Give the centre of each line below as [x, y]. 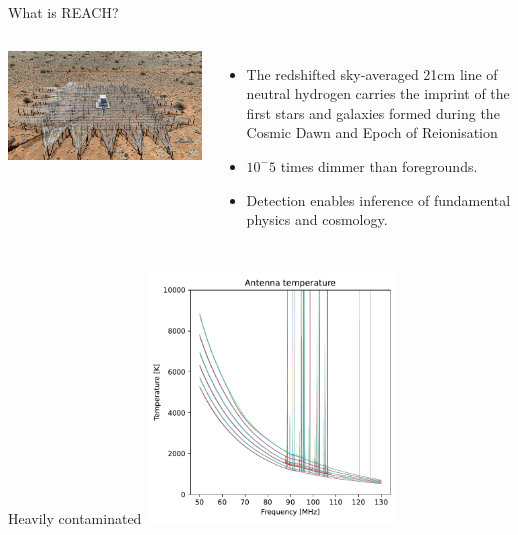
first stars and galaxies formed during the [373, 112]
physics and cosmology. [317, 219]
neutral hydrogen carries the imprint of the [378, 93]
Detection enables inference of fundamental [378, 199]
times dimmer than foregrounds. [379, 165]
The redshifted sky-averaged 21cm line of [372, 73]
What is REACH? [63, 12]
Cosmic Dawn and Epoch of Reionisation [372, 132]
